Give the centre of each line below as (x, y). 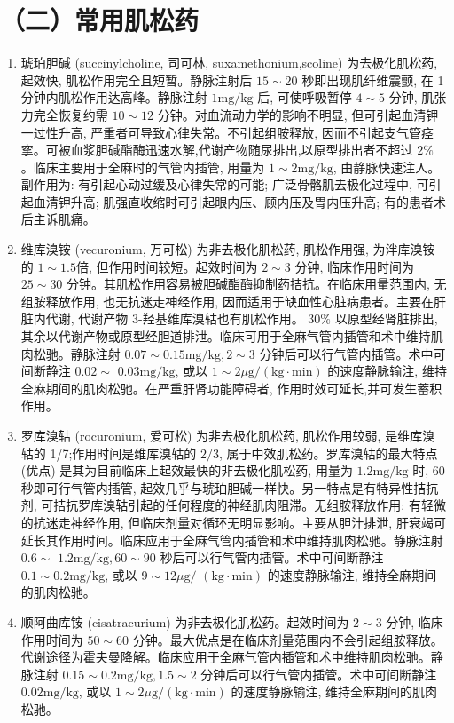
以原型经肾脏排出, (386, 318)
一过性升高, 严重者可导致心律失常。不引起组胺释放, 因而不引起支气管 (221, 132)
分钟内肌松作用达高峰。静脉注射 (114, 97)
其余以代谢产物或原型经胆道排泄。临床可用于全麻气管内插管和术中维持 (226, 336)
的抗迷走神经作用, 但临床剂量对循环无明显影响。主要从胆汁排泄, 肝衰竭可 (233, 522)
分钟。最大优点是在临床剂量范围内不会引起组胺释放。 (288, 639)
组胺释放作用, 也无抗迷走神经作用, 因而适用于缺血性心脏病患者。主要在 (227, 301)
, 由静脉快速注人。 (387, 167)
